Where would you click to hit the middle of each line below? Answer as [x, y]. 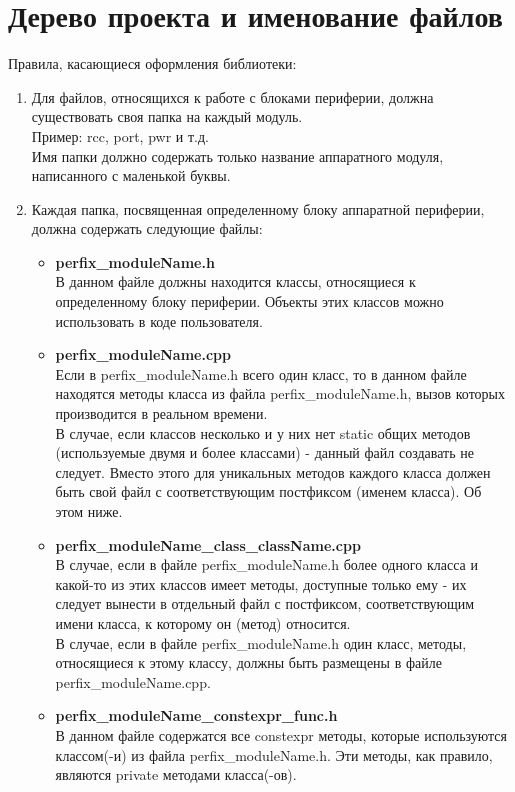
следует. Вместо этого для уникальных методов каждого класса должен [273, 471]
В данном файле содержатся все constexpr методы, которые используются [281, 734]
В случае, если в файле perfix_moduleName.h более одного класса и [266, 564]
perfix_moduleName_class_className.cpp [208, 544]
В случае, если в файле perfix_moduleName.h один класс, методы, [261, 642]
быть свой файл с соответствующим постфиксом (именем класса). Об [268, 491]
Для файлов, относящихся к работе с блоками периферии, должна [232, 96]
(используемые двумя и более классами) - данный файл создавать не [264, 452]
